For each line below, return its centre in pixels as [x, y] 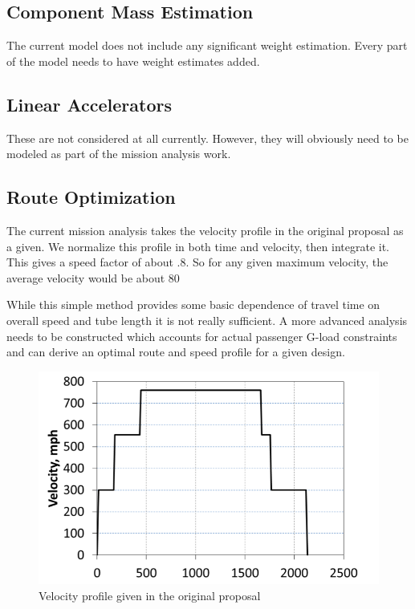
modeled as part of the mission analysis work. [119, 154]
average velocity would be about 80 [93, 277]
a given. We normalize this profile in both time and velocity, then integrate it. [198, 246]
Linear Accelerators [89, 104]
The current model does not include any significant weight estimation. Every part [207, 45]
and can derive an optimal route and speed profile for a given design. [176, 352]
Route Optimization [91, 197]
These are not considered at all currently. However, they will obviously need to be [207, 138]
